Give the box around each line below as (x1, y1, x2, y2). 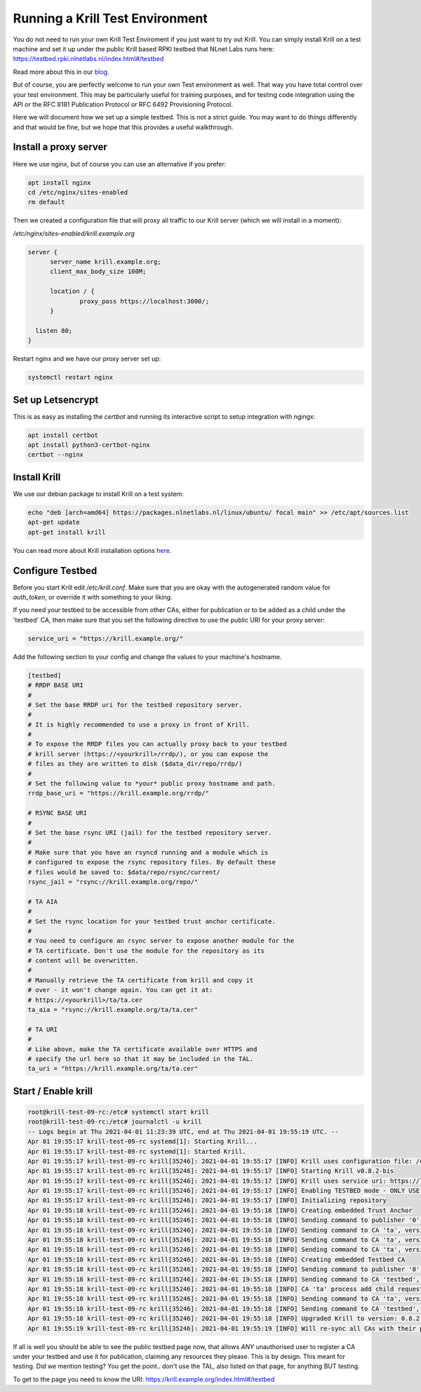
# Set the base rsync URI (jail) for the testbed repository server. (27, 828, 272, 836)
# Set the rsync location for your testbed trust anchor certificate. (27, 917, 276, 925)
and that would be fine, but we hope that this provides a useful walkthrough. (13, 123, 234, 131)
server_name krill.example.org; (50, 258, 161, 266)
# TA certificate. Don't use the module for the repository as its (27, 947, 265, 955)
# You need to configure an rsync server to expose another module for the (27, 937, 295, 945)
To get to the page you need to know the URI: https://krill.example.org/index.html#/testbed (13, 1374, 275, 1384)
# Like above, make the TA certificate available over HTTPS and (27, 1045, 258, 1053)
